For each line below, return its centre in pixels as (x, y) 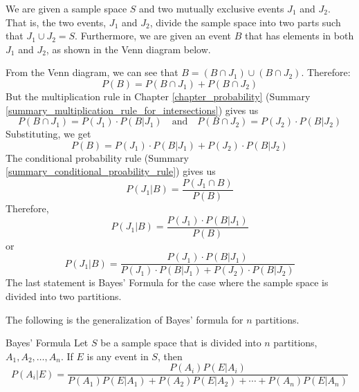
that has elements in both (299, 36)
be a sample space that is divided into (181, 343)
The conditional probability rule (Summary (98, 157)
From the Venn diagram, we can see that (92, 72)
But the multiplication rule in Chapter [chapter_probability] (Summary (158, 96)
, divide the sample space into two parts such (245, 22)
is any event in (118, 356)
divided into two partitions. (64, 296)
